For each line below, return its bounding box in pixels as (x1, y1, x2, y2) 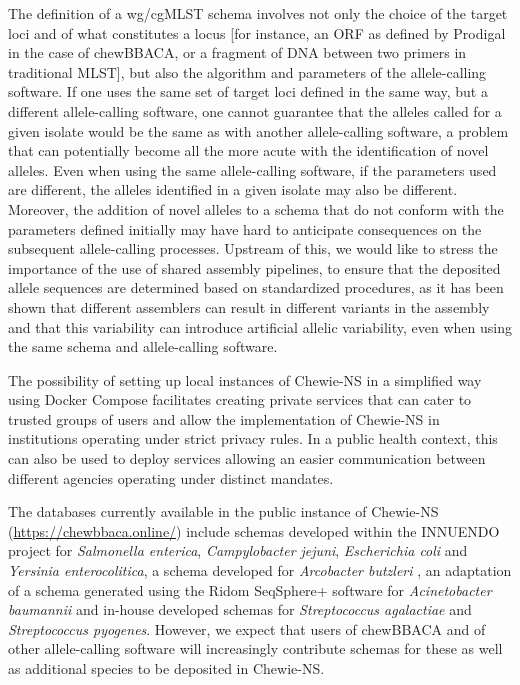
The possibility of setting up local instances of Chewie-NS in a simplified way (8, 369, 482, 390)
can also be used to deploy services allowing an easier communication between (8, 448, 486, 469)
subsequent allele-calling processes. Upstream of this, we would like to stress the (8, 238, 498, 259)
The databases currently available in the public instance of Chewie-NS (8, 501, 439, 522)
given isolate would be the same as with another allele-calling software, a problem (8, 120, 509, 141)
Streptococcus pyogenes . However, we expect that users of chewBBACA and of (8, 618, 486, 639)
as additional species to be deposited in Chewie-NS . (8, 658, 325, 678)
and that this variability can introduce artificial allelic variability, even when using (8, 316, 512, 337)
